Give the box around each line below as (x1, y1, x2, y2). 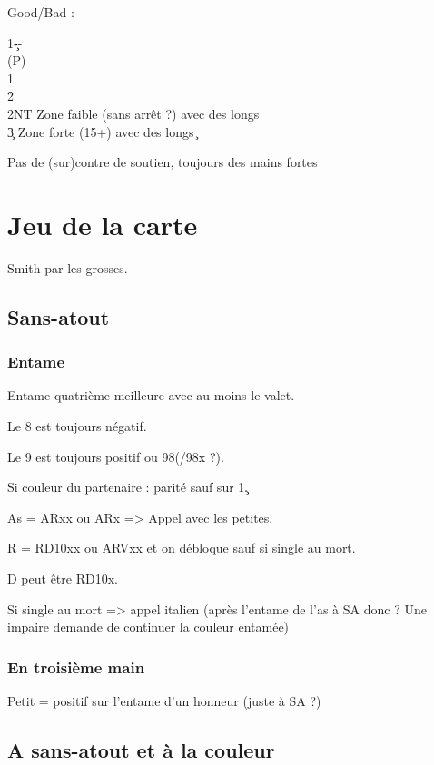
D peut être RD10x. (7, 569, 118, 588)
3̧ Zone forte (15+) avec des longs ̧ (7, 122, 197, 141)
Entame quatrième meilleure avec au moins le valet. (7, 386, 295, 405)
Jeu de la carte (7, 205, 198, 242)
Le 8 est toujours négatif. (7, 417, 147, 436)
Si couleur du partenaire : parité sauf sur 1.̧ (7, 477, 248, 496)
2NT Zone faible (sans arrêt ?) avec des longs (7, 103, 260, 123)
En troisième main (7, 655, 145, 678)
